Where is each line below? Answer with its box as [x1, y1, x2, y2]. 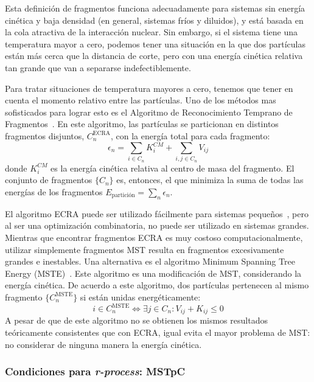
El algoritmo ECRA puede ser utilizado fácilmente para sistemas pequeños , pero [5, 207, 309, 220]
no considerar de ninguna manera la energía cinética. [5, 338, 202, 350]
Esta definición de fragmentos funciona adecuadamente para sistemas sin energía [5, 2, 305, 14]
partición [111, 192, 135, 199]
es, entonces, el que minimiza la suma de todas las [116, 173, 304, 186]
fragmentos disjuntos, [5, 129, 85, 142]
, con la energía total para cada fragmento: [110, 129, 270, 142]
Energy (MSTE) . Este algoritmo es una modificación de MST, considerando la [5, 266, 302, 279]
